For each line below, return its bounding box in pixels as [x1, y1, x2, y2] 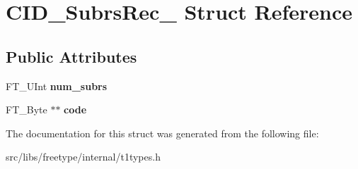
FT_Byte [6, 102, 47, 117]
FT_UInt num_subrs [6, 78, 108, 93]
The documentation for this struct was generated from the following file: [6, 125, 319, 140]
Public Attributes [6, 45, 137, 67]
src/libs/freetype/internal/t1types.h [6, 149, 161, 164]
